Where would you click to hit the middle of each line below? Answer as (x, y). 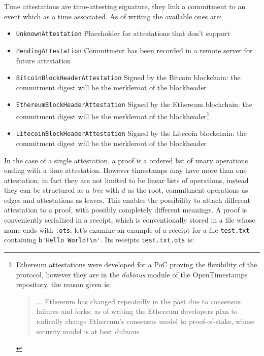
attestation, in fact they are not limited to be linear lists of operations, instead (126, 180)
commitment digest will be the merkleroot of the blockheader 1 (113, 115)
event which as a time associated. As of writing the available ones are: (113, 16)
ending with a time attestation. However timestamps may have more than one (125, 170)
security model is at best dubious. (89, 331)
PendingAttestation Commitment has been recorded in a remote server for (134, 50)
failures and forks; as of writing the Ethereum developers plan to (137, 311)
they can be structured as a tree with (62, 190)
